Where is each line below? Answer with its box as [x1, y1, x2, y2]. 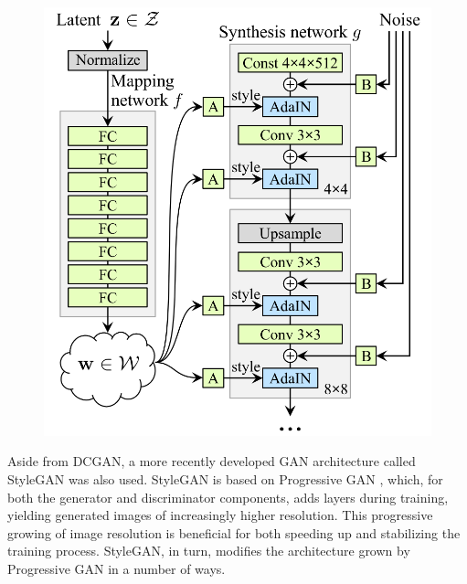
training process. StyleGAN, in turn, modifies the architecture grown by [7, 541, 410, 560]
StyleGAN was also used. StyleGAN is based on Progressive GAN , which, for [7, 469, 443, 488]
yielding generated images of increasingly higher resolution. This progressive [7, 505, 433, 525]
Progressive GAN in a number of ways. [7, 558, 226, 578]
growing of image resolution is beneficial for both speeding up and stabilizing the [7, 523, 461, 542]
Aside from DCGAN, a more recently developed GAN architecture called [7, 451, 416, 471]
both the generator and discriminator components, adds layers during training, [7, 487, 449, 506]
